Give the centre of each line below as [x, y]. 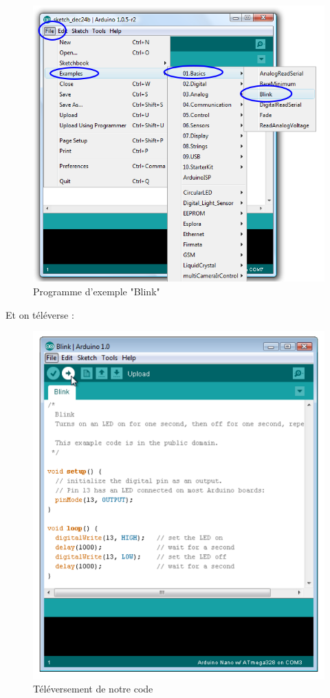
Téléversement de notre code [93, 689]
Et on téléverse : [40, 314]
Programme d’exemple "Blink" [97, 291]
